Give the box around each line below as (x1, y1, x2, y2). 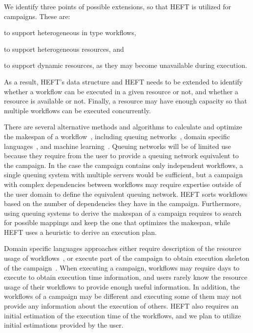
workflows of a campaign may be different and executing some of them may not (4, 291, 242, 301)
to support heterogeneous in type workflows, (4, 27, 136, 38)
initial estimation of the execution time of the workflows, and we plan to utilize (4, 310, 241, 320)
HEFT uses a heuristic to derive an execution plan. (4, 227, 157, 237)
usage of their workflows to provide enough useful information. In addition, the (4, 281, 240, 291)
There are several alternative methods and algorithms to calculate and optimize (4, 122, 242, 132)
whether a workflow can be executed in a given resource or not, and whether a (4, 86, 238, 96)
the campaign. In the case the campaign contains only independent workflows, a (4, 160, 243, 170)
